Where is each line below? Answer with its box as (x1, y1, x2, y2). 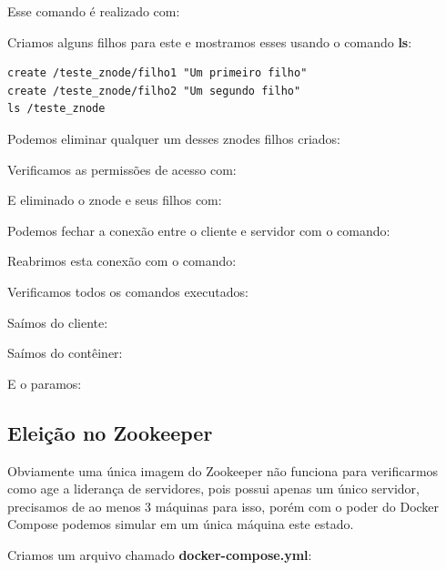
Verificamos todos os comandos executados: (7, 281, 248, 300)
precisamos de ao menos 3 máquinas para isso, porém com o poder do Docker (7, 496, 440, 515)
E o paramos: (7, 373, 82, 392)
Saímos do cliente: (7, 312, 108, 331)
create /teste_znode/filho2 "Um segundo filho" (7, 84, 301, 97)
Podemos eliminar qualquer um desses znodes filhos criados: (7, 128, 341, 148)
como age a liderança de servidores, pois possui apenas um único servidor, (7, 479, 420, 498)
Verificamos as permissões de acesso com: (7, 159, 237, 178)
